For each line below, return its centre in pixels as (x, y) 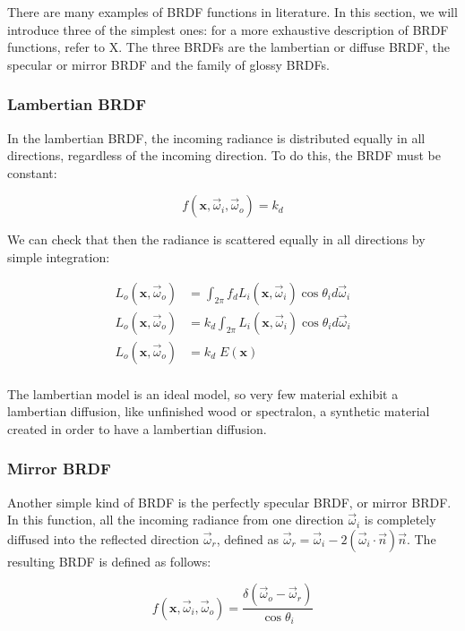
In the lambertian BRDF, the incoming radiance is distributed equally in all (216, 137)
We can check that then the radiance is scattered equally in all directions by (216, 239)
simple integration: (59, 256)
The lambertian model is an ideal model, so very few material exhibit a (203, 393)
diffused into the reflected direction (103, 538)
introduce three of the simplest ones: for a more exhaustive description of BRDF (228, 29)
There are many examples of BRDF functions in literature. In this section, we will (232, 12)
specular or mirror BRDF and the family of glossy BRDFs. (168, 64)
